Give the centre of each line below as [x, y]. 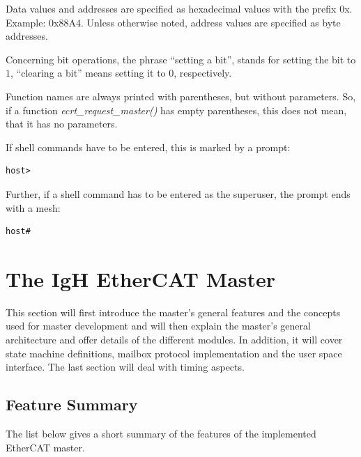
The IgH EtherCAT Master [141, 278]
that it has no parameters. [62, 124]
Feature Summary [72, 404]
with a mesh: [33, 207]
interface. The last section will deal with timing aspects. [125, 367]
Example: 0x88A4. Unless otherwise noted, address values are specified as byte [173, 22]
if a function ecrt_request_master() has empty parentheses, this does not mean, [176, 110]
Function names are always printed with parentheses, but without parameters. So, [181, 96]
